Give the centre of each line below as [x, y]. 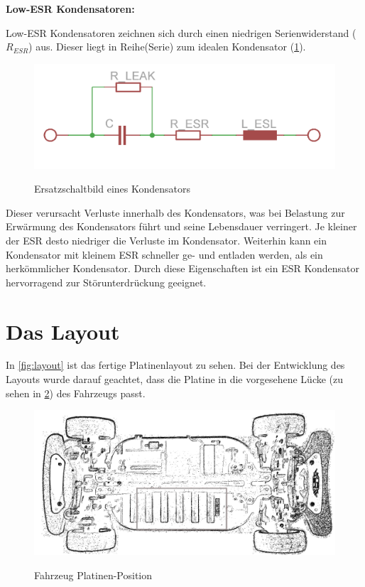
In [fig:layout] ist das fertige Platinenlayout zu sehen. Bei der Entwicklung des [175, 365]
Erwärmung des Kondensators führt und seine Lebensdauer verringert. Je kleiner [181, 226]
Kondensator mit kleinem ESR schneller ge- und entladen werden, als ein [164, 254]
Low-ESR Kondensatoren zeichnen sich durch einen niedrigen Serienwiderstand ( [181, 32]
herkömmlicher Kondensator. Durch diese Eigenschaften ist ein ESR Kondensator [182, 268]
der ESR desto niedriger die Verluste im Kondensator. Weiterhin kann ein [167, 240]
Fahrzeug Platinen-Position [93, 575]
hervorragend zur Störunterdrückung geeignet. [106, 282]
